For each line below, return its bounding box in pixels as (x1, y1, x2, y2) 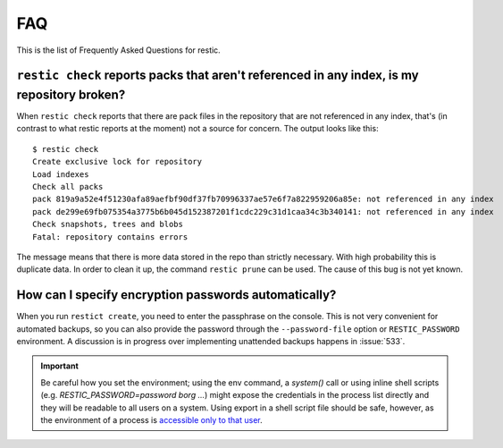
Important (40, 360, 80, 371)
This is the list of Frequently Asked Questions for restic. (16, 45, 221, 55)
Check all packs (32, 182, 104, 191)
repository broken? (16, 87, 126, 102)
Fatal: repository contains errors (32, 232, 189, 241)
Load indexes (32, 169, 89, 179)
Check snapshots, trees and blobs (32, 219, 183, 230)
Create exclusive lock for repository (32, 156, 203, 167)
